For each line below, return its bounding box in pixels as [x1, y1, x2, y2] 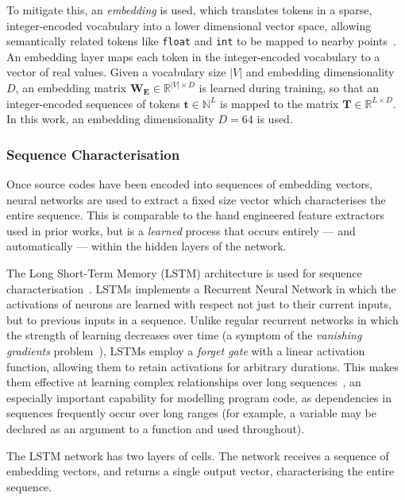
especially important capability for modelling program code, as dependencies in [6, 389, 391, 405]
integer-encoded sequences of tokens [6, 95, 180, 111]
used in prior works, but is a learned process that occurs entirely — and [6, 222, 356, 238]
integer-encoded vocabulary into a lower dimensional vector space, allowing [6, 17, 372, 33]
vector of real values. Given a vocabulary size [6, 64, 226, 80]
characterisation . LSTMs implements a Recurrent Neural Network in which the [6, 280, 396, 297]
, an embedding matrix [15, 79, 127, 96]
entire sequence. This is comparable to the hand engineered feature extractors [6, 207, 384, 223]
